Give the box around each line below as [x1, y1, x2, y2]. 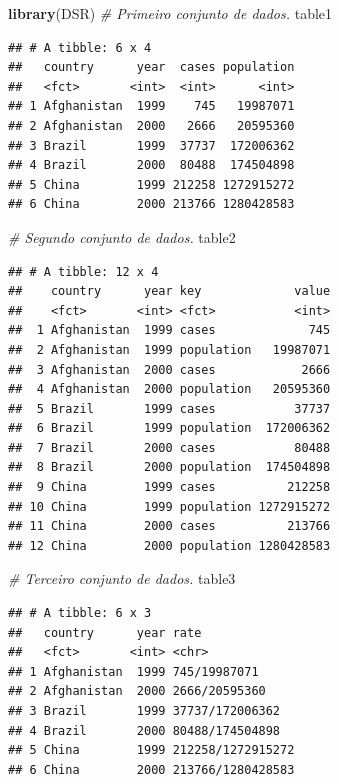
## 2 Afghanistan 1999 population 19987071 [8, 342, 331, 357]
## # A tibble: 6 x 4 [8, 40, 152, 55]
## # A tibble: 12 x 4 [8, 264, 159, 279]
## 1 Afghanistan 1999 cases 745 [8, 323, 331, 338]
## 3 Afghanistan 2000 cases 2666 [8, 362, 331, 377]
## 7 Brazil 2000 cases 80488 [8, 440, 331, 455]
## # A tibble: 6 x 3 [8, 606, 152, 621]
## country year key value [8, 284, 331, 299]
